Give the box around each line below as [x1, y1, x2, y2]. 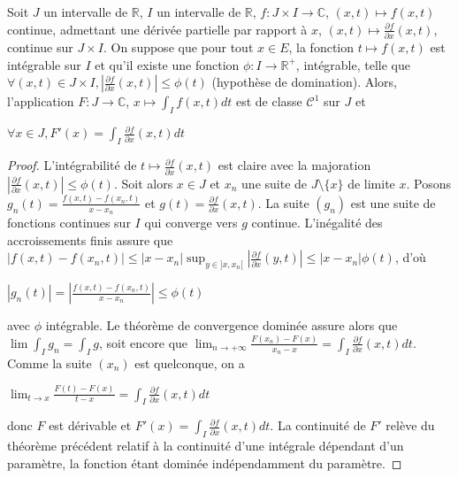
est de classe [235, 92, 302, 111]
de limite [347, 173, 395, 192]
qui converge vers [144, 213, 238, 232]
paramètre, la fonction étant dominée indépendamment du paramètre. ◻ [7, 453, 402, 472]
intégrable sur [7, 55, 81, 73]
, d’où [394, 248, 426, 266]
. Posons [406, 173, 452, 192]
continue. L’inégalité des [251, 213, 383, 232]
